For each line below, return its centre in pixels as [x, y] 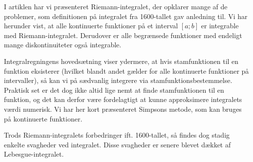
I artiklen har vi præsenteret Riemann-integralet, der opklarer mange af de [116, 6]
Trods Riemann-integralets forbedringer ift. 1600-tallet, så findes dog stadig [117, 135]
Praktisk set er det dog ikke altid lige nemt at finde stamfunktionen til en [114, 90]
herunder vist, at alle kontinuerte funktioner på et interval [91, 26]
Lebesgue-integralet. [34, 154]
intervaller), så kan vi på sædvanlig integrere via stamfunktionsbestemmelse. [118, 80]
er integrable [220, 26]
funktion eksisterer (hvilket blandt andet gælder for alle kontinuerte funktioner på [126, 71]
